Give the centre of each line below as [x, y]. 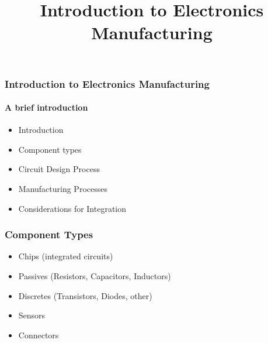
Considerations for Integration [72, 208]
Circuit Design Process [59, 169]
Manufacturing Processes [63, 189]
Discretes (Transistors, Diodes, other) [85, 295]
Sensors [32, 315]
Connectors [39, 335]
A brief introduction [46, 107]
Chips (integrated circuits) [66, 256]
